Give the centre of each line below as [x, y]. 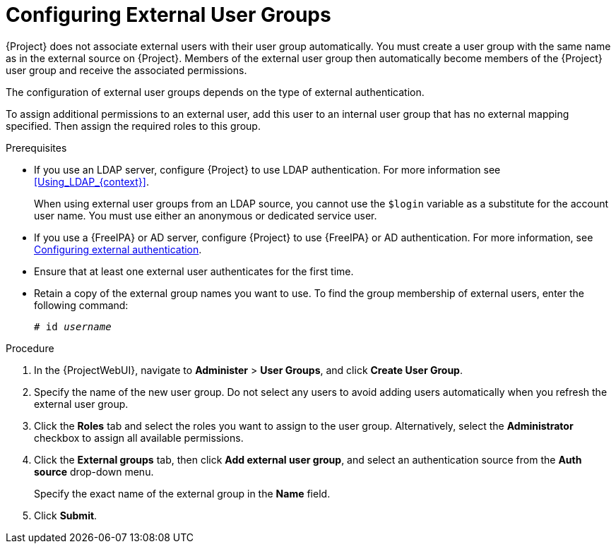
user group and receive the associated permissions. [126, 70]
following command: [81, 305]
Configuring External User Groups [168, 15]
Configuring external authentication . [118, 249]
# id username [73, 326]
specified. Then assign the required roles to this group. [133, 126]
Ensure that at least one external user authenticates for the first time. [194, 271]
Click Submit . [66, 515]
